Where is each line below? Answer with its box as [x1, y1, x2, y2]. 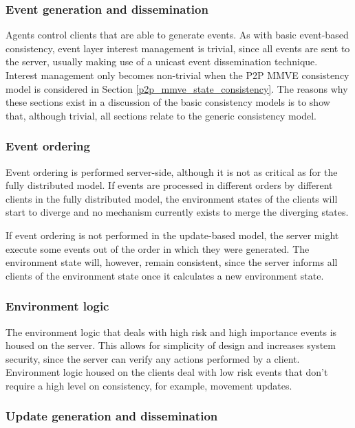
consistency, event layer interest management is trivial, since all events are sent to [6, 41, 350, 55]
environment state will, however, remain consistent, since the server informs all [6, 255, 338, 269]
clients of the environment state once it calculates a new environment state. [6, 268, 324, 282]
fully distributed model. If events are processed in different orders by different [6, 178, 333, 192]
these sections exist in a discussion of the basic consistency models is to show [6, 95, 330, 109]
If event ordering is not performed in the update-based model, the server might [6, 227, 339, 242]
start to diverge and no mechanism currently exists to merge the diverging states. [6, 205, 349, 219]
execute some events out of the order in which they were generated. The [6, 241, 310, 256]
